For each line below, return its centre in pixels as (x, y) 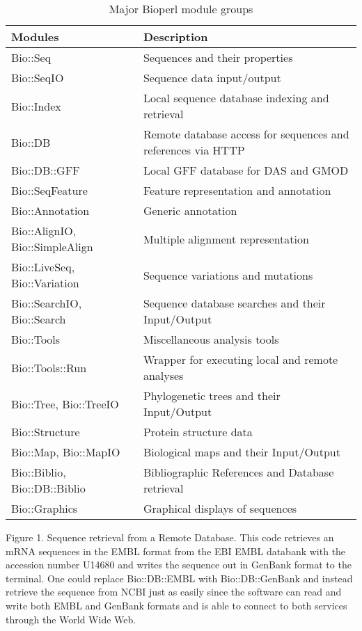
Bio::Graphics (45, 508)
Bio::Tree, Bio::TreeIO (65, 404)
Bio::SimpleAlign (52, 247)
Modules (35, 37)
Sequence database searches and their (234, 303)
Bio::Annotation (50, 210)
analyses (163, 375)
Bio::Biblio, (39, 472)
